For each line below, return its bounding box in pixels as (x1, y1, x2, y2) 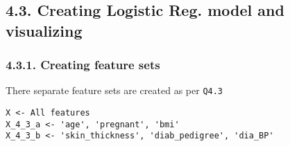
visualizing (6, 19, 83, 41)
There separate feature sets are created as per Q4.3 (6, 83, 223, 98)
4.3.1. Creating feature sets (6, 56, 160, 73)
